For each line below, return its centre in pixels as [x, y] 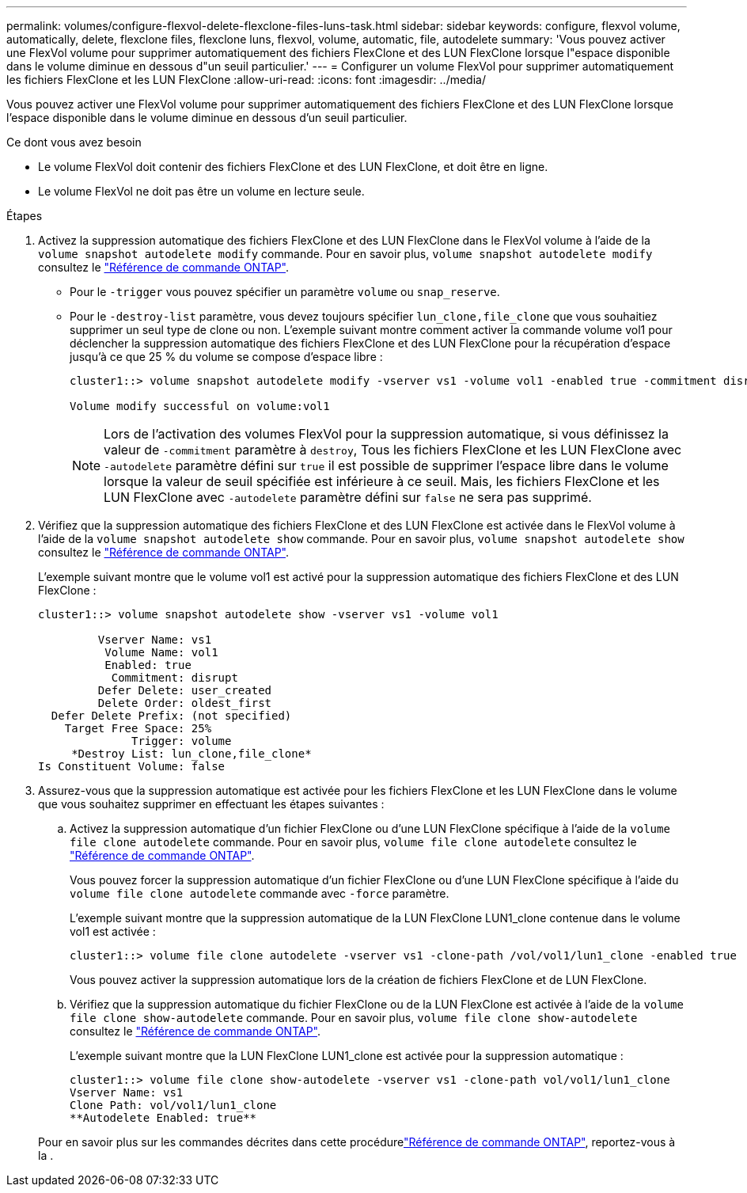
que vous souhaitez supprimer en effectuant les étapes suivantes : [211, 804]
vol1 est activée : [113, 931]
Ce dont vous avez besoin [74, 142]
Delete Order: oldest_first [185, 703]
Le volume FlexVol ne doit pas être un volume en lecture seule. [201, 191]
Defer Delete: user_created [185, 690]
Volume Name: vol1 [161, 652]
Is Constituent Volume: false [132, 766]
